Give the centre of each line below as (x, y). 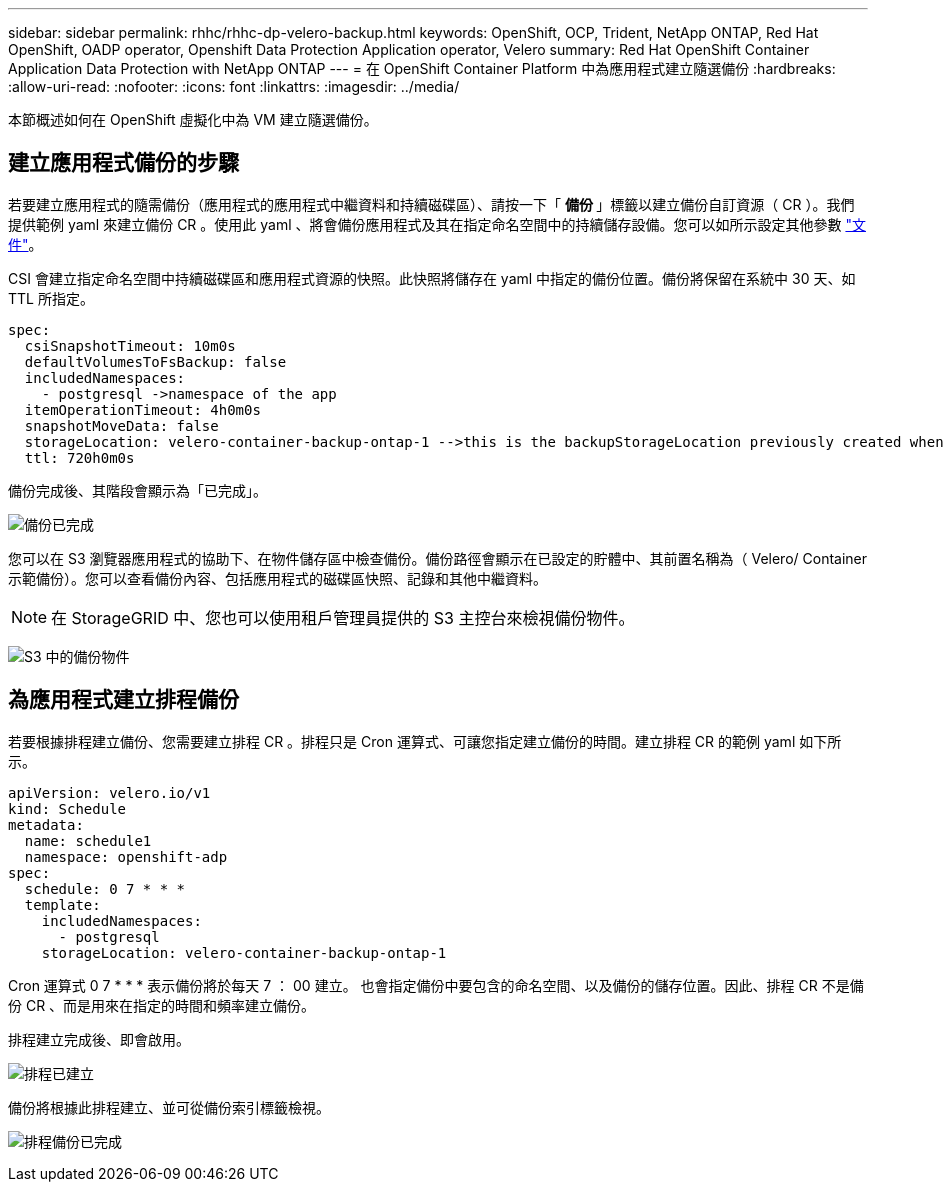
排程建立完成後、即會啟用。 (99, 1039)
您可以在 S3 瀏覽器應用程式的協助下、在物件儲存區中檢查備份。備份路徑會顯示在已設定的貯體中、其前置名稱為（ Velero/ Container (438, 558)
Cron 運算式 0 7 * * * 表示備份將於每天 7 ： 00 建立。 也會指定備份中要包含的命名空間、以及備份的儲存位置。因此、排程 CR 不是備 (436, 985)
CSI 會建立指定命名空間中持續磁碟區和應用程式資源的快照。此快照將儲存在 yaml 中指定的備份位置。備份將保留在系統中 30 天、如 (432, 278)
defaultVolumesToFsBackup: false (155, 361)
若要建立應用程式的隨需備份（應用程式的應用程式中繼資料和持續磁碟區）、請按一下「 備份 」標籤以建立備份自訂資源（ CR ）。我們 (431, 204)
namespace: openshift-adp (126, 856)
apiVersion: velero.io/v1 (109, 792)
